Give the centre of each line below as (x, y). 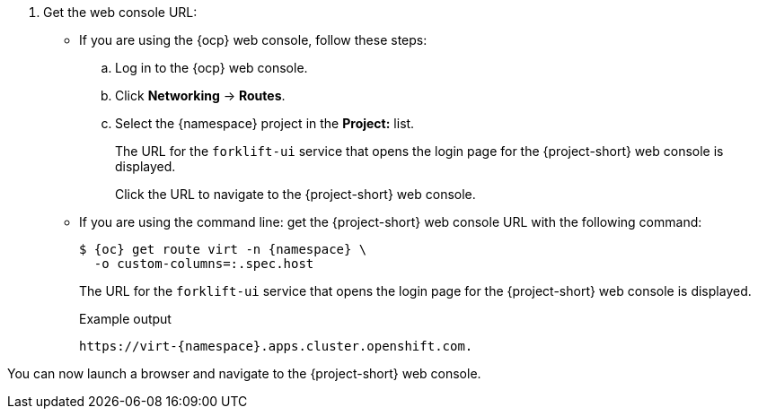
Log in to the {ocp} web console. (212, 68)
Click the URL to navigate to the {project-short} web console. (295, 194)
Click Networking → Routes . (200, 95)
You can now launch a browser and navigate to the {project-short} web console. (244, 373)
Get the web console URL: (120, 12)
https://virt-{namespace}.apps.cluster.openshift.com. (276, 346)
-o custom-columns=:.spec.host (204, 264)
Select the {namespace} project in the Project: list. (265, 123)
